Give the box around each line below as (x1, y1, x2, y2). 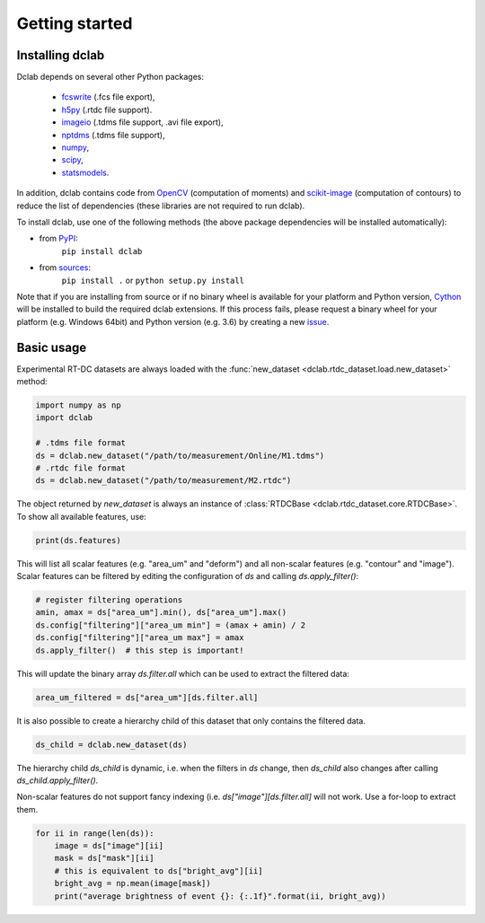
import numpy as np (35, 400, 121, 410)
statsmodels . (61, 167, 110, 178)
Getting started (16, 13, 133, 33)
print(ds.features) (35, 535, 121, 545)
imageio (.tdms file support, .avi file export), (61, 117, 224, 127)
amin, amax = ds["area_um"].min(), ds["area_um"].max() (35, 607, 287, 618)
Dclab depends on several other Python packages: (16, 72, 204, 83)
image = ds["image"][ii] (54, 840, 164, 851)
